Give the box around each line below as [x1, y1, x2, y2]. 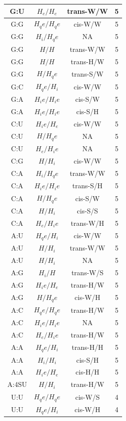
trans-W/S [71, 267, 104, 278]
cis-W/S [75, 391, 100, 402]
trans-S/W [71, 68, 104, 79]
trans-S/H [72, 180, 103, 191]
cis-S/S [77, 206, 98, 216]
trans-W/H [70, 217, 104, 228]
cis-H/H [75, 367, 99, 377]
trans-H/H [71, 342, 103, 352]
